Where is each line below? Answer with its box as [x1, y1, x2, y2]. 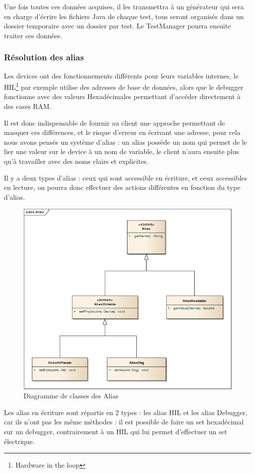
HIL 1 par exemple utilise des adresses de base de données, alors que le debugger [4, 80, 244, 92]
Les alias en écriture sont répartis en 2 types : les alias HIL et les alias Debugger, [4, 407, 248, 417]
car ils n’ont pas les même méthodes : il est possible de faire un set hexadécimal [4, 417, 244, 427]
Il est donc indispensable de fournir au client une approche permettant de [4, 117, 225, 128]
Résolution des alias [4, 51, 84, 63]
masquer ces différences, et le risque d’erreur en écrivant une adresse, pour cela [4, 127, 241, 137]
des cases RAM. [4, 101, 51, 111]
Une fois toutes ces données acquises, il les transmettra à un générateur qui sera [4, 1, 244, 11]
